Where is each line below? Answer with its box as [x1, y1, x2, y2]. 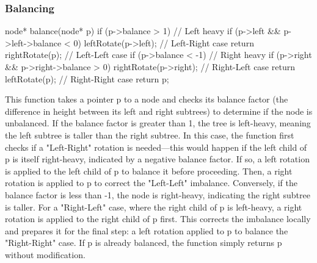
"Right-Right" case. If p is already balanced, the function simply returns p [5, 236, 282, 249]
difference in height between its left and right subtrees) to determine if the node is [5, 104, 313, 117]
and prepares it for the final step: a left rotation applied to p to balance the [5, 224, 288, 237]
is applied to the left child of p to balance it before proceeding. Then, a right [5, 164, 293, 177]
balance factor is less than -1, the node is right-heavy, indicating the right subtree [5, 188, 310, 201]
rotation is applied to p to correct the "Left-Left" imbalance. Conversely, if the [5, 176, 297, 189]
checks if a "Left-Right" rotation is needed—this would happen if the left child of [5, 140, 307, 153]
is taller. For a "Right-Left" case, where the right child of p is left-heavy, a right [5, 200, 302, 213]
